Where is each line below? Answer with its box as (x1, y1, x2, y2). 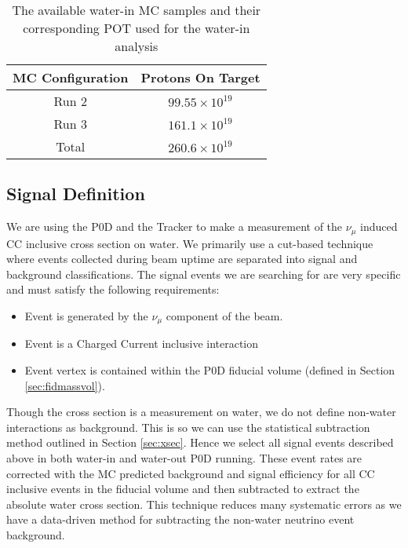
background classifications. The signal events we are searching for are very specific (6, 265, 401, 282)
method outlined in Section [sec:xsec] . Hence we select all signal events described (6, 434, 394, 451)
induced (359, 218, 398, 235)
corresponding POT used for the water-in (23, 19, 250, 37)
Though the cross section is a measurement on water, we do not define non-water (6, 404, 396, 420)
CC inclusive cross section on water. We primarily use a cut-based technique (6, 235, 373, 251)
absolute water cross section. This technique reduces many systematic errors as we (6, 495, 402, 512)
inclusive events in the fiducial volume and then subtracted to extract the (6, 480, 359, 497)
